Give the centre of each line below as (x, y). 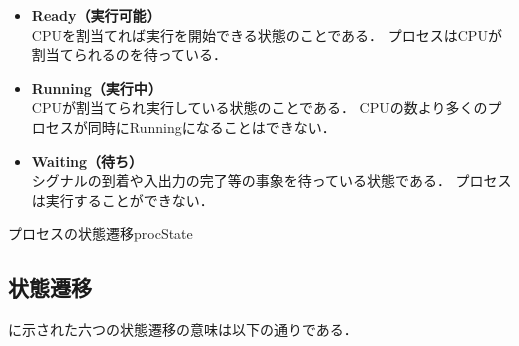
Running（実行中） (96, 87)
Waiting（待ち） (87, 160)
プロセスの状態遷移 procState (100, 233)
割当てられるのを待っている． (129, 54)
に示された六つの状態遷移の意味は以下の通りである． (183, 329)
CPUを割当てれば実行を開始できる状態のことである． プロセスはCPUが (266, 34)
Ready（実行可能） (96, 15)
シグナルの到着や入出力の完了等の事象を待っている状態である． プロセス (271, 180)
